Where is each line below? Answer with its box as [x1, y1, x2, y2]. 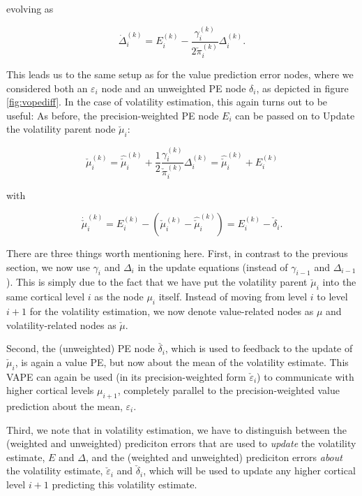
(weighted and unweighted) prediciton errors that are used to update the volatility [6, 436, 356, 451]
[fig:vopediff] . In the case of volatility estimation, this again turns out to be [6, 94, 328, 109]
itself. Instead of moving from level [158, 289, 308, 304]
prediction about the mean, [6, 399, 123, 413]
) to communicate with [257, 369, 354, 384]
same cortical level [6, 289, 85, 304]
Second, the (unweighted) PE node [6, 341, 155, 356]
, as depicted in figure [256, 80, 349, 95]
